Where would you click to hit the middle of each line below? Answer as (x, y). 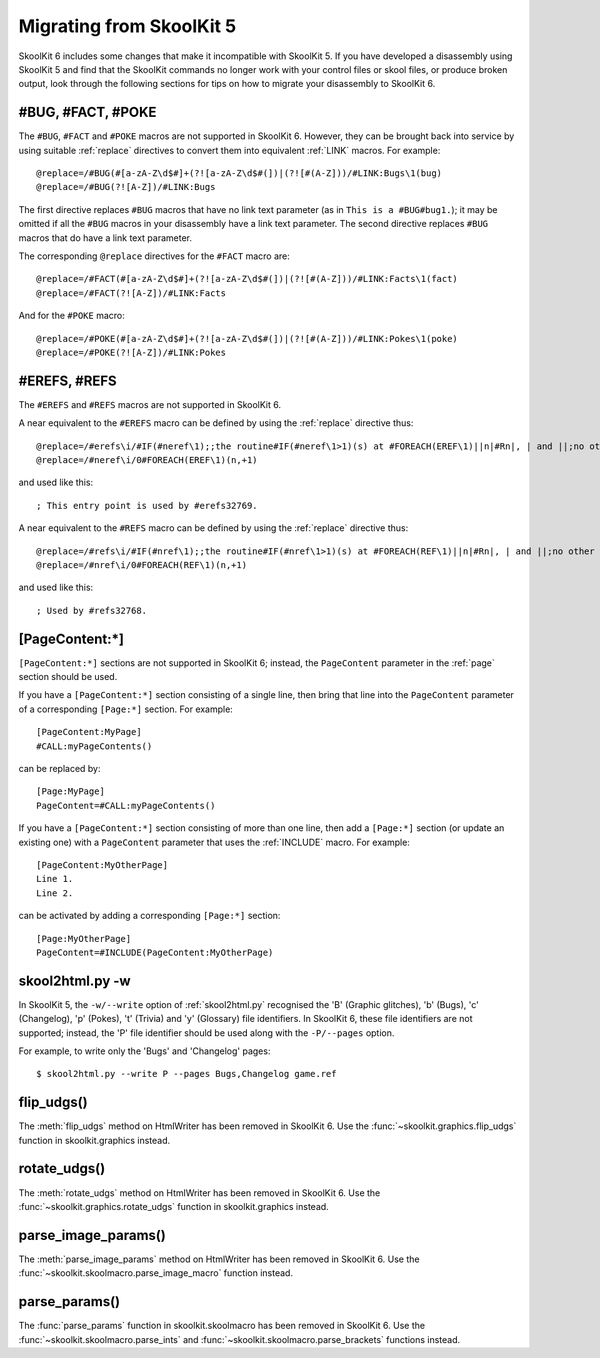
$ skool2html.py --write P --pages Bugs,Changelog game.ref (186, 1074)
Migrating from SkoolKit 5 (127, 26)
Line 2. (55, 893)
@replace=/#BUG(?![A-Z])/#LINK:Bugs (126, 187)
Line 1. (55, 879)
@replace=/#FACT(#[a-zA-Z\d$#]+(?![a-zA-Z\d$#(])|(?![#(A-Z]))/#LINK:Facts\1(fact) (247, 279)
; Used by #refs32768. (92, 610)
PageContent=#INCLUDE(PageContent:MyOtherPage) (155, 952)
